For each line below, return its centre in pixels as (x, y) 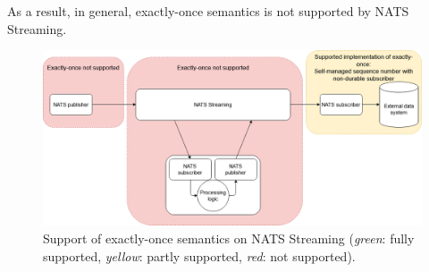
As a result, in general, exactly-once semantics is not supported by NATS (208, 11)
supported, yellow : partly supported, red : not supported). (199, 255)
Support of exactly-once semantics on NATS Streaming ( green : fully (229, 238)
